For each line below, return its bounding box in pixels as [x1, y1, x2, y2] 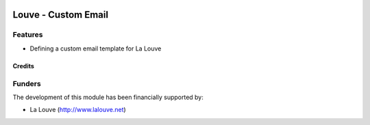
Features [12, 30, 43, 40]
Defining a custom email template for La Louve [29, 44, 162, 53]
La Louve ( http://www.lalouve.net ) [29, 106, 126, 114]
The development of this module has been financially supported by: [12, 93, 203, 101]
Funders [12, 79, 41, 88]
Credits [12, 61, 34, 70]
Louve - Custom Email [12, 9, 109, 20]
